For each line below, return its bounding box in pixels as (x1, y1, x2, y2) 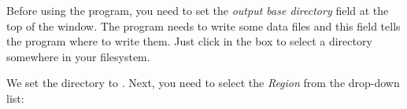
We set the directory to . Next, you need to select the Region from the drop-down (6, 74, 400, 91)
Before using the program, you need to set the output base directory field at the (6, 2, 389, 18)
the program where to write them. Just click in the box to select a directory (6, 33, 372, 49)
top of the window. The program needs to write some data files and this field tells (6, 17, 401, 34)
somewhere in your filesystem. (6, 48, 150, 64)
